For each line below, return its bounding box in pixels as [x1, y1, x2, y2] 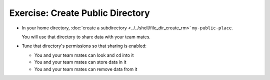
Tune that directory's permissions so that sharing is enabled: [21, 43, 147, 49]
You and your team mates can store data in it [34, 59, 127, 65]
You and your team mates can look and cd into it [34, 52, 134, 58]
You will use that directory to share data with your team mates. [21, 34, 151, 40]
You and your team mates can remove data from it [34, 66, 137, 72]
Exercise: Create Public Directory [9, 7, 150, 18]
